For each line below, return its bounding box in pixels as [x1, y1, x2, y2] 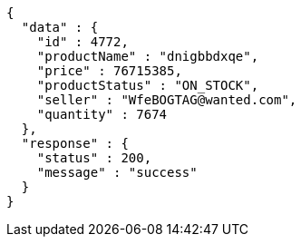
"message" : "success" [36, 165, 198, 180]
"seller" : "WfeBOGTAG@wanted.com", [36, 93, 297, 107]
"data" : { [21, 20, 99, 34]
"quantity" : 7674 [36, 107, 168, 122]
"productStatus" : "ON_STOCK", [36, 78, 259, 93]
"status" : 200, [36, 151, 152, 165]
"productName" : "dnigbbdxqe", [36, 49, 259, 63]
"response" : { [21, 136, 129, 151]
